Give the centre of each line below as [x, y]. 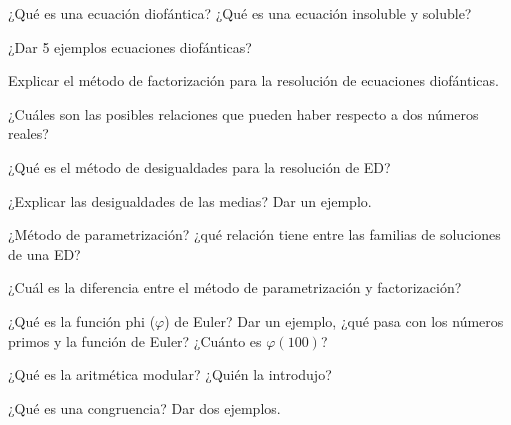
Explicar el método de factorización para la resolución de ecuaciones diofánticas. [253, 80]
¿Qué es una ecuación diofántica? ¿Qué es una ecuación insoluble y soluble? [240, 13]
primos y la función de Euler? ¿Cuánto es [135, 340]
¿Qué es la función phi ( [82, 320]
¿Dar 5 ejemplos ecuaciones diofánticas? [130, 46]
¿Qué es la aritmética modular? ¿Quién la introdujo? [170, 374]
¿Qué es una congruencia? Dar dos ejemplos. [144, 407]
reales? [28, 133]
